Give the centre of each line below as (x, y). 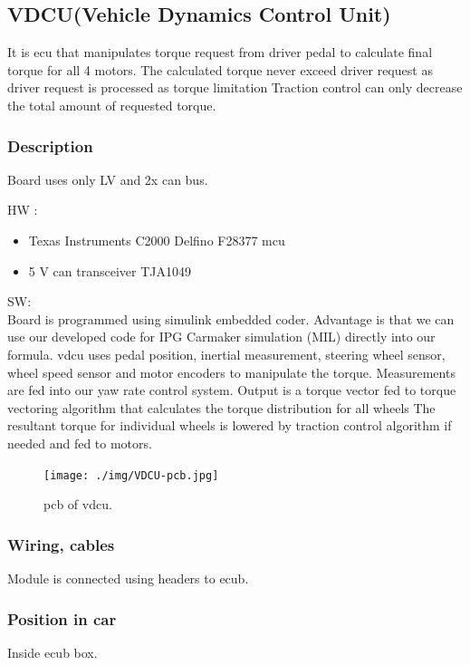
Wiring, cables (61, 544)
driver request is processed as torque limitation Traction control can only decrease (235, 87)
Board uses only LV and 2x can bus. (108, 179)
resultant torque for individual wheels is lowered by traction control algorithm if (230, 425)
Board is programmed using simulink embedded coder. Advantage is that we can (231, 318)
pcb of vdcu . (78, 504)
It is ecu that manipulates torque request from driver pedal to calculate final (220, 52)
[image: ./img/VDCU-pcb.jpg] (131, 475)
